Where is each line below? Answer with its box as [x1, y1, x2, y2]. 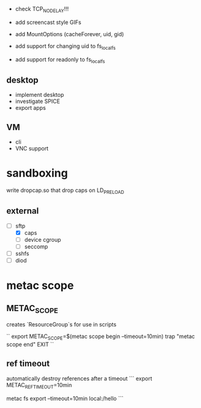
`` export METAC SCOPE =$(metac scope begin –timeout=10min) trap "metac [6, 333, 195, 341]
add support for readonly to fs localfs [15, 55, 105, 64]
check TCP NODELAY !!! [15, 6, 69, 14]
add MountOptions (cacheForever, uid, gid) [15, 30, 124, 37]
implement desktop [15, 91, 64, 99]
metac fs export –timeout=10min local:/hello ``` [6, 395, 124, 402]
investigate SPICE [15, 98, 60, 105]
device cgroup [24, 236, 61, 243]
